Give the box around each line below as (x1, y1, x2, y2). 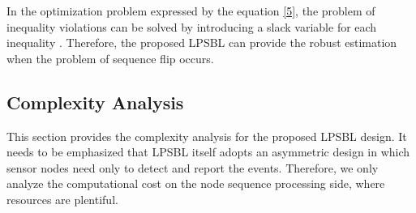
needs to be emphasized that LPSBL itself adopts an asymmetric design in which (6, 143, 410, 160)
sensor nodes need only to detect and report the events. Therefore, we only (6, 159, 379, 176)
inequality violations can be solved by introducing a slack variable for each (6, 18, 377, 35)
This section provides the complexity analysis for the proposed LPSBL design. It (6, 127, 407, 144)
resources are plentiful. (6, 190, 118, 207)
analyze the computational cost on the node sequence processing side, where (6, 175, 385, 192)
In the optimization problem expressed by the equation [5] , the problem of (6, 2, 375, 19)
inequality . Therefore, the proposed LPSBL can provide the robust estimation (6, 34, 397, 51)
